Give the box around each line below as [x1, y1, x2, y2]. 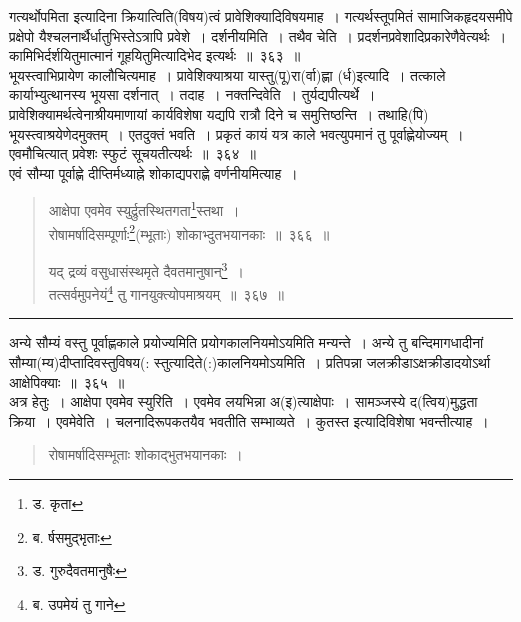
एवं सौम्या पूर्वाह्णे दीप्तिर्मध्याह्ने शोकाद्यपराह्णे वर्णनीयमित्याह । [9, 162, 298, 183]
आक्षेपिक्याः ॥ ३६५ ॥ [9, 371, 125, 392]
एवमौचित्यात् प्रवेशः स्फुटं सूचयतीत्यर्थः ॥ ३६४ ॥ [9, 143, 257, 164]
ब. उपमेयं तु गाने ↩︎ [32, 593, 126, 614]
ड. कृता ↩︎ [32, 492, 84, 513]
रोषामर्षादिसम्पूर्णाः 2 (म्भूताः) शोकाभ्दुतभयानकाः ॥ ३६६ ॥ [48, 220, 330, 244]
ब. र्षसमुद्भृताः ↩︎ [32, 526, 112, 547]
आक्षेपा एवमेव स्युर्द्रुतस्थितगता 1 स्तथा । [48, 197, 240, 220]
